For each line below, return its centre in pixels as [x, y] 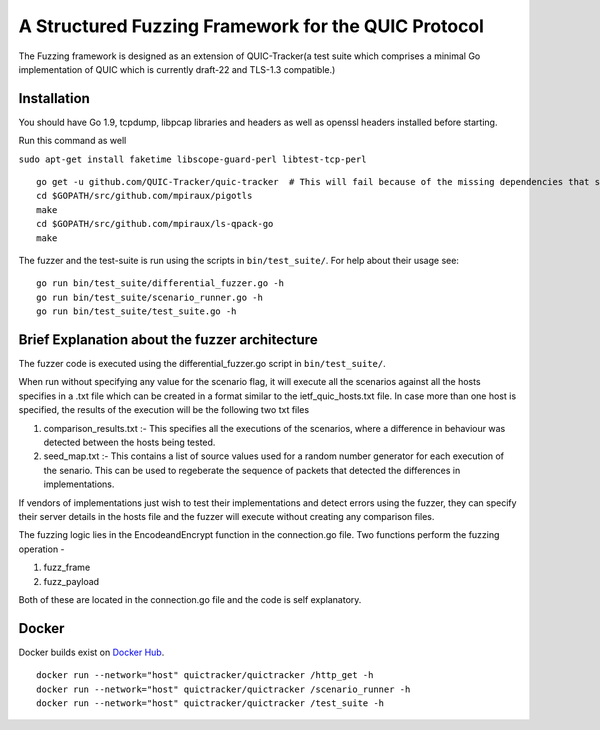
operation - [41, 549]
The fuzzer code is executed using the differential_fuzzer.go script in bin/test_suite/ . [202, 364]
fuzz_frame [67, 567]
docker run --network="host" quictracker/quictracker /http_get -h [205, 675]
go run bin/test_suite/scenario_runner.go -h [150, 297]
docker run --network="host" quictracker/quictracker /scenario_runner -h [223, 689]
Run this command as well [72, 141]
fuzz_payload [71, 581]
